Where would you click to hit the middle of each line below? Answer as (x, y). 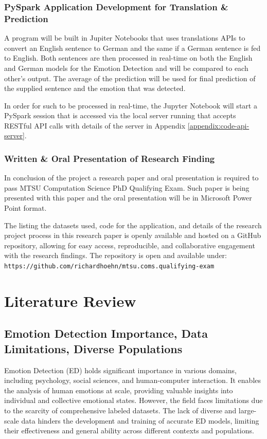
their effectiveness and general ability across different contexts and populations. (129, 431)
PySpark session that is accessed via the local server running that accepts (120, 115)
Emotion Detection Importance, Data (106, 333)
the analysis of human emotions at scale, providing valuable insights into (119, 390)
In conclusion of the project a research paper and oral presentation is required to (131, 178)
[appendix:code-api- (218, 125)
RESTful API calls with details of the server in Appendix (95, 125)
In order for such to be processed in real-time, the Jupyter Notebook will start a (131, 105)
